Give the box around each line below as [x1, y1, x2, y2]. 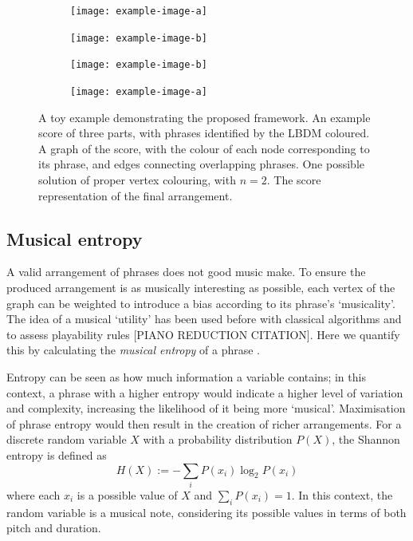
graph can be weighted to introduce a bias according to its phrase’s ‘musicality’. [6, 294, 395, 311]
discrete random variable [6, 431, 127, 448]
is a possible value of [77, 486, 178, 503]
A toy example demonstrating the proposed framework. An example [38, 109, 371, 125]
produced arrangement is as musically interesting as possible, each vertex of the [6, 278, 395, 295]
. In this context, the [291, 486, 393, 503]
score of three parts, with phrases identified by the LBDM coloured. [38, 124, 370, 141]
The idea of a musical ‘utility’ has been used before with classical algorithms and [6, 310, 402, 327]
